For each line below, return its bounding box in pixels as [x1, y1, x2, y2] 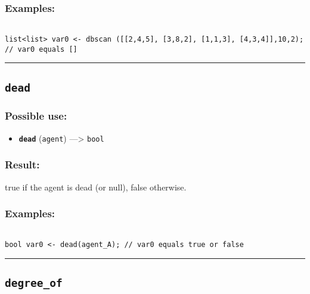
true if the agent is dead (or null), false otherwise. [5, 180, 187, 193]
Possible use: [5, 108, 67, 123]
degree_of [5, 277, 63, 290]
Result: [5, 157, 40, 172]
